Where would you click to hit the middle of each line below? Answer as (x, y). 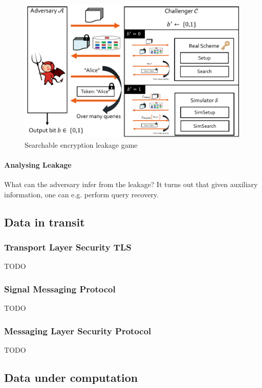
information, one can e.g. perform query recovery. (82, 194)
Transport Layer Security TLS (68, 247)
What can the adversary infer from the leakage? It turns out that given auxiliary (131, 184)
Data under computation (71, 377)
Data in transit (45, 222)
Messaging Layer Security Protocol (78, 330)
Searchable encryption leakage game (81, 144)
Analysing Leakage (38, 164)
